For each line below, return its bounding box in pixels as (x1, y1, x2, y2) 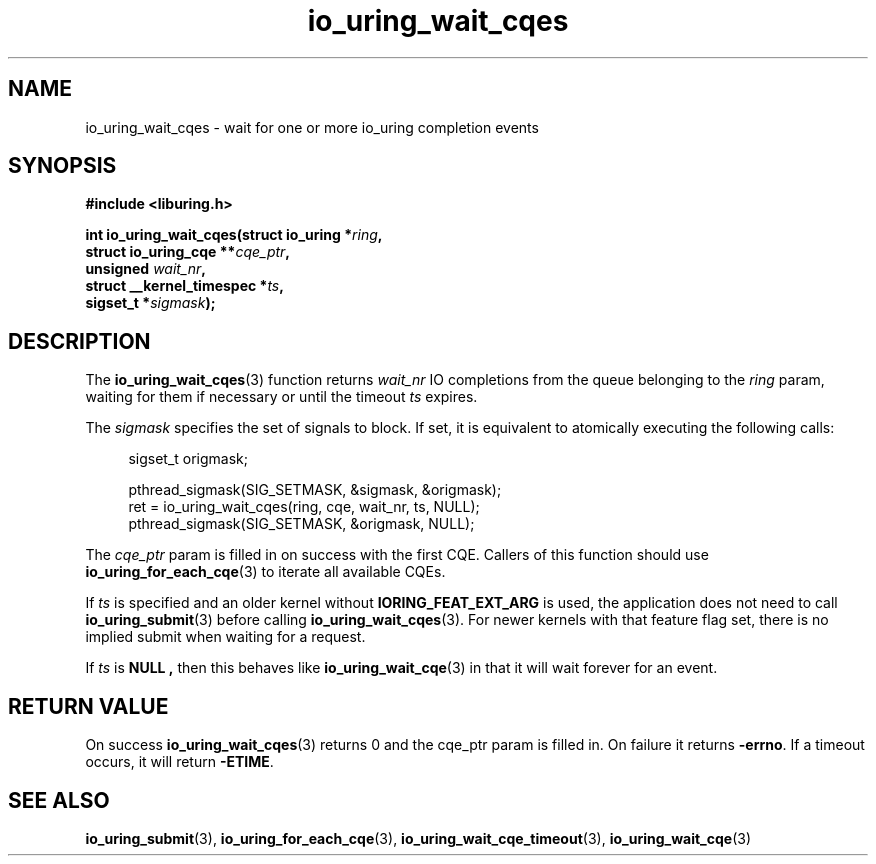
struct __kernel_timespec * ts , (85, 277, 284, 295)
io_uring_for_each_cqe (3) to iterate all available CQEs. (85, 563, 446, 581)
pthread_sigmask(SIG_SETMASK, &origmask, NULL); (128, 515, 475, 533)
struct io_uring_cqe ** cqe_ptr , (85, 243, 291, 261)
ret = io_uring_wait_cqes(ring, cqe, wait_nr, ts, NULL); (128, 498, 480, 516)
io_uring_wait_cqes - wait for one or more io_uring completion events (85, 118, 539, 136)
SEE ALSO (8, 787, 110, 813)
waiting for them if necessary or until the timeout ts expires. (85, 388, 478, 406)
